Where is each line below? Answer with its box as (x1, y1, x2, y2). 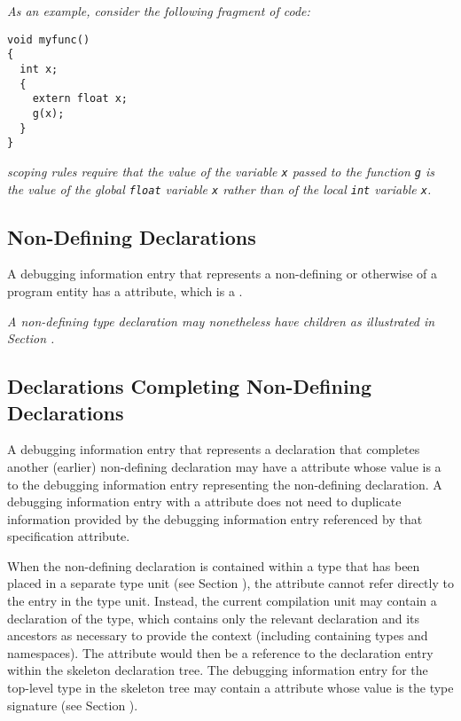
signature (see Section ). (7, 695, 138, 714)
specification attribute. (7, 527, 130, 545)
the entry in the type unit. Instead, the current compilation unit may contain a (7, 592, 437, 610)
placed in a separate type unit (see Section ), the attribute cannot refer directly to (7, 574, 454, 592)
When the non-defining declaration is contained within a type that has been (7, 556, 420, 575)
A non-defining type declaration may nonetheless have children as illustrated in (7, 311, 435, 330)
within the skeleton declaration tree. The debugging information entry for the (7, 661, 428, 679)
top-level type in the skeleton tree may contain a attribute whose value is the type (7, 678, 454, 697)
